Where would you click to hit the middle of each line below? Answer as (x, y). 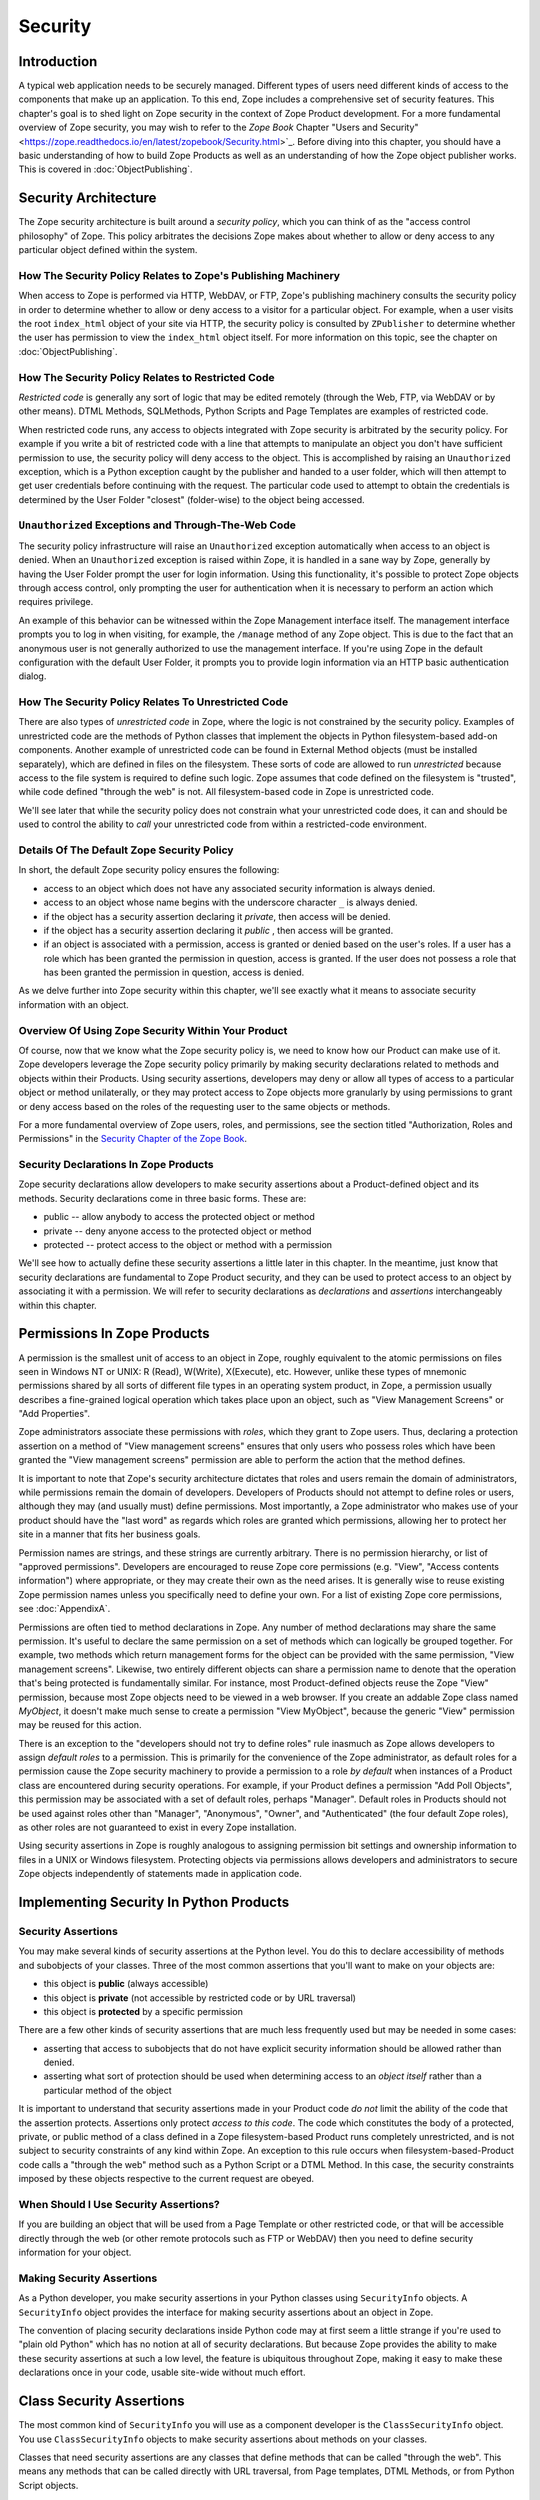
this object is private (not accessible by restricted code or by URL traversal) (200, 1997)
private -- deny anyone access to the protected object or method (177, 1231)
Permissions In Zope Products (114, 1333)
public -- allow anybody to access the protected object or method (179, 1217)
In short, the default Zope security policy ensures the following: (149, 870)
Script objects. (48, 2485)
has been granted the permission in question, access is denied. (174, 972)
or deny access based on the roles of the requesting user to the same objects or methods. (204, 1106)
